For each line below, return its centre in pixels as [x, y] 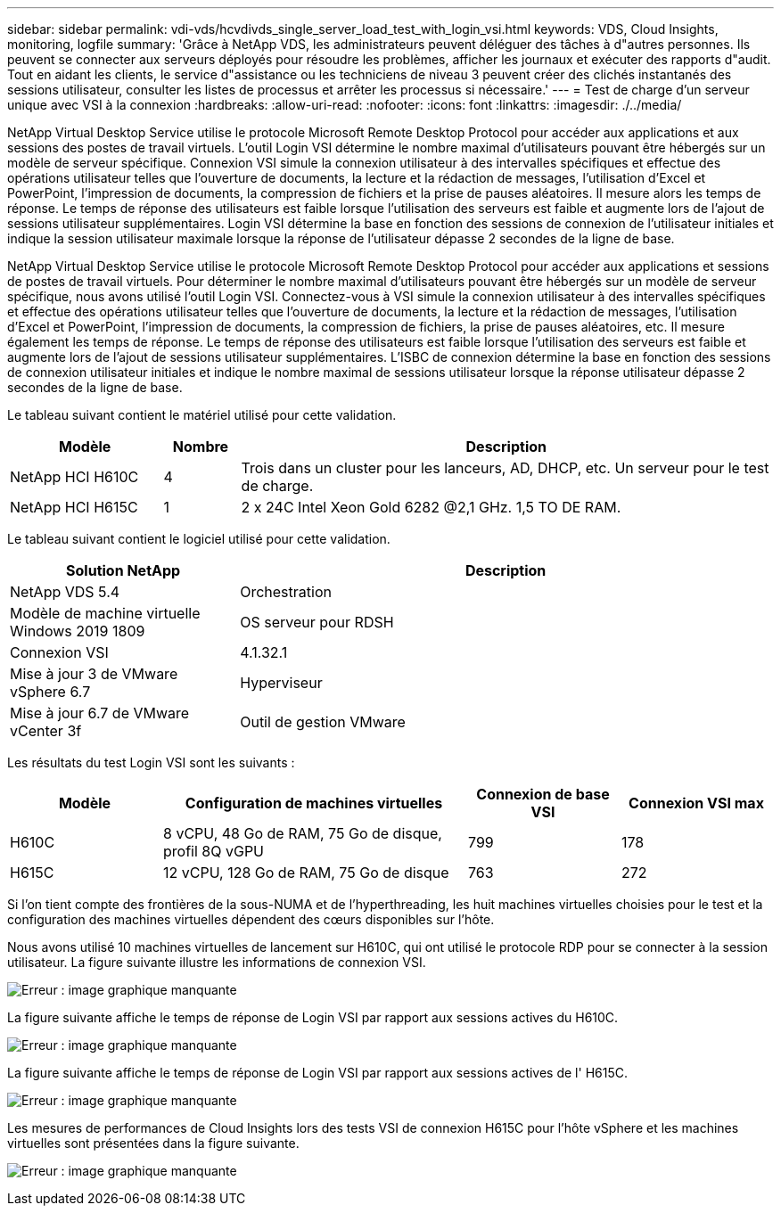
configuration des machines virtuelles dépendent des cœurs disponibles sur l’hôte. [251, 919]
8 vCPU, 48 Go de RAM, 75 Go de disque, [303, 833]
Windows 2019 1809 [78, 631]
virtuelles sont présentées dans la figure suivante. [153, 1143]
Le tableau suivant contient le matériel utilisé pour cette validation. [202, 415]
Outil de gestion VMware [323, 722]
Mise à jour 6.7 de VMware [100, 713]
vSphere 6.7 [50, 692]
